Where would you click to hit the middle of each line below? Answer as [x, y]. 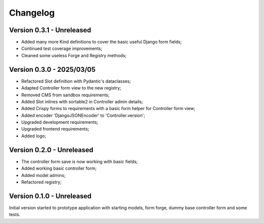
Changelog [32, 13]
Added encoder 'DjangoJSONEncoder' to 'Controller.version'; [83, 115]
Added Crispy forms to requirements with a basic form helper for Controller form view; [108, 109]
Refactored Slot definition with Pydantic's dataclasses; [76, 81]
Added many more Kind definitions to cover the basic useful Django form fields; [101, 42]
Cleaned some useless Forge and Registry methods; [74, 55]
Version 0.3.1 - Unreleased [50, 30]
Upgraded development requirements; [60, 122]
